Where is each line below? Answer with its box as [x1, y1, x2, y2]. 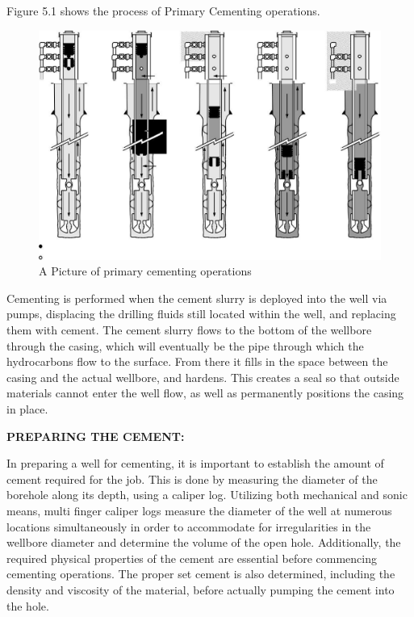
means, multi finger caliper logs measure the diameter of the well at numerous [6, 502, 392, 518]
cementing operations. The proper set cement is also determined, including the [6, 565, 395, 582]
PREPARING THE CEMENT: [6, 427, 185, 444]
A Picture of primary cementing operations [39, 262, 252, 279]
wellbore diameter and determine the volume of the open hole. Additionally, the [6, 534, 401, 551]
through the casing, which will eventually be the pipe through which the [6, 337, 364, 354]
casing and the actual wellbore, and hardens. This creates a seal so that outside [6, 368, 399, 385]
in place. [6, 400, 48, 417]
